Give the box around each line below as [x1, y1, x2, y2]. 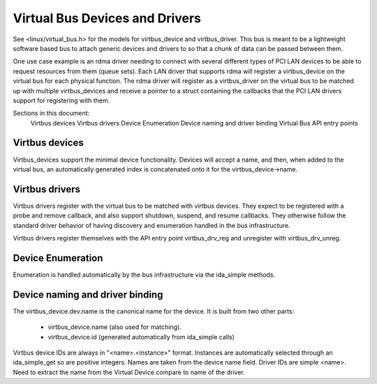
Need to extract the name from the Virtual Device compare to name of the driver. [13, 368, 245, 376]
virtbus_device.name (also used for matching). [47, 323, 182, 331]
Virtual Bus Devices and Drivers [13, 10, 202, 26]
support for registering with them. [13, 96, 110, 105]
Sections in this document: [13, 109, 90, 118]
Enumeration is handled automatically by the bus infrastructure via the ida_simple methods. [13, 270, 276, 279]
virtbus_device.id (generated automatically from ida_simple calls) [47, 332, 235, 341]
